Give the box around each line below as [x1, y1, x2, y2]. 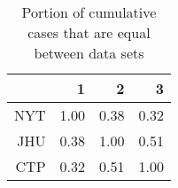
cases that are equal [27, 22, 151, 43]
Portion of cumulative [21, 2, 157, 22]
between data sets [34, 43, 144, 63]
